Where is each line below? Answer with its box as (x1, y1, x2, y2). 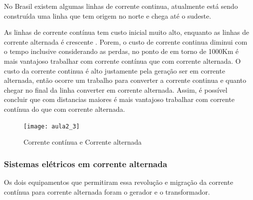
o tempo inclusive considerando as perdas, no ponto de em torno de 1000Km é (4, 46, 239, 56)
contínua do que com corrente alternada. (4, 103, 125, 114)
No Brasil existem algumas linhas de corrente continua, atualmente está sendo (4, 1, 238, 11)
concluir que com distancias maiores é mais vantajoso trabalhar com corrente (4, 94, 235, 104)
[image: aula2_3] (23, 123, 80, 130)
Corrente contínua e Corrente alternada (23, 137, 142, 147)
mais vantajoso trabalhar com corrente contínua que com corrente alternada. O (4, 55, 241, 66)
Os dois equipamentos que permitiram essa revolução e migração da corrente (4, 177, 233, 187)
